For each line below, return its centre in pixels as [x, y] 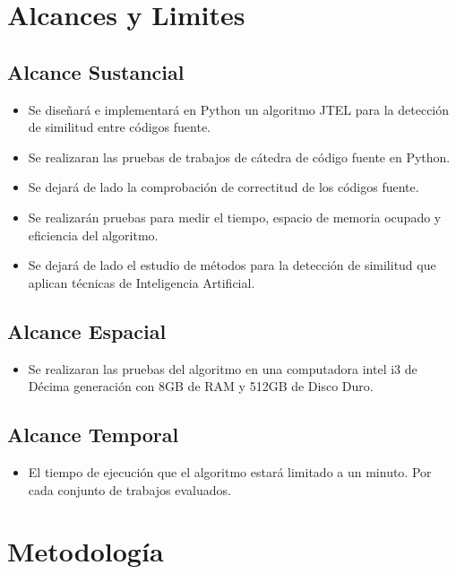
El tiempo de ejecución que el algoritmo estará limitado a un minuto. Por [230, 471]
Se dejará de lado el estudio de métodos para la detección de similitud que [232, 265]
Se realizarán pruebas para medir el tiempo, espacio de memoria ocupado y [235, 217]
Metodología [86, 551]
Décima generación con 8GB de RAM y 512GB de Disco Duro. [201, 386]
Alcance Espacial [87, 330]
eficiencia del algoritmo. [93, 235]
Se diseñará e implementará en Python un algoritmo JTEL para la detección [239, 109]
